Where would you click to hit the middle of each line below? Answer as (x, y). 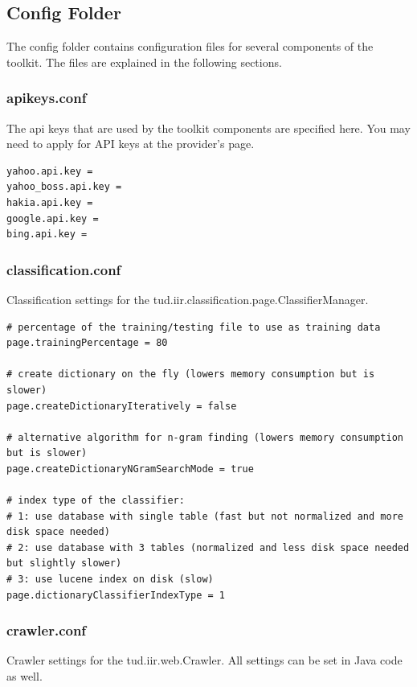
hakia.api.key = (50, 202)
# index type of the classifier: (96, 501)
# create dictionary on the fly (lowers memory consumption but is (191, 374)
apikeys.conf (47, 98)
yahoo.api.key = (50, 171)
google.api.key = (53, 218)
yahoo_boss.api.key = (64, 187)
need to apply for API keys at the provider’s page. (131, 144)
